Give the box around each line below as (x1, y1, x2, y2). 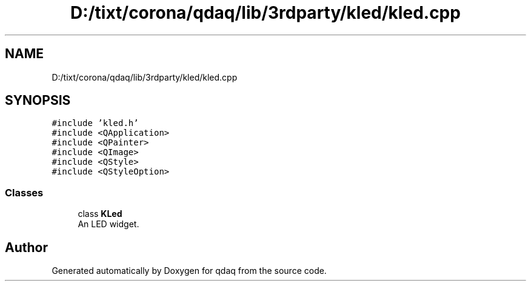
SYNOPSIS (5, 93, 71, 108)
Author (5, 239, 48, 255)
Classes (5, 186, 44, 199)
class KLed (78, 208, 122, 219)
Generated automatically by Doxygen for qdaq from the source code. (52, 265, 327, 276)
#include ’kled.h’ (52, 118, 139, 128)
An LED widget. (78, 219, 139, 230)
